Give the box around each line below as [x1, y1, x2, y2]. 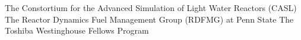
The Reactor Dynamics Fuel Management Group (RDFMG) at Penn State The [5, 13, 294, 25]
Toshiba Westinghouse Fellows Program [5, 24, 149, 37]
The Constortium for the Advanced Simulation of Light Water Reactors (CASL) [5, 2, 297, 13]
